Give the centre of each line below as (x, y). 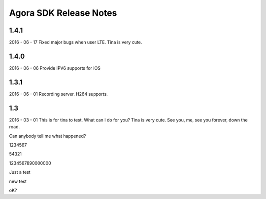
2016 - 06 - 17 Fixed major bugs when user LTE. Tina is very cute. (76, 42)
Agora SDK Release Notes (63, 13)
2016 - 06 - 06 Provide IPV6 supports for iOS (55, 68)
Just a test (20, 172)
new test (18, 181)
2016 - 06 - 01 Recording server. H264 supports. (58, 94)
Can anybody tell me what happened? (48, 136)
